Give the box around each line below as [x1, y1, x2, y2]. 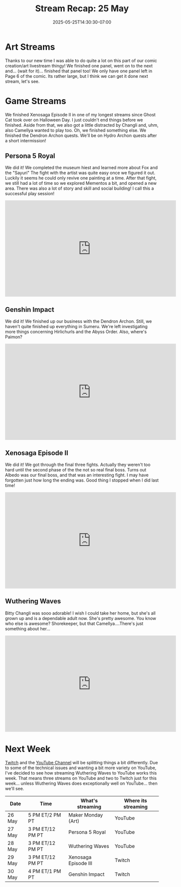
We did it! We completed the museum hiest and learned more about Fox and [5, 165, 158, 171]
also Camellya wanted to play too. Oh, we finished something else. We [5, 127, 146, 133]
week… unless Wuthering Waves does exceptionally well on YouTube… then [5, 780, 158, 786]
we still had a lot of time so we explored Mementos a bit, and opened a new [5, 180, 157, 186]
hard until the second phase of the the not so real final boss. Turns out [5, 467, 146, 473]
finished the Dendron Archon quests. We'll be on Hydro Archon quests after [5, 133, 157, 138]
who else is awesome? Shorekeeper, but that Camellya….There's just [5, 621, 143, 626]
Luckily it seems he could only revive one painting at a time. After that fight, [5, 175, 157, 181]
